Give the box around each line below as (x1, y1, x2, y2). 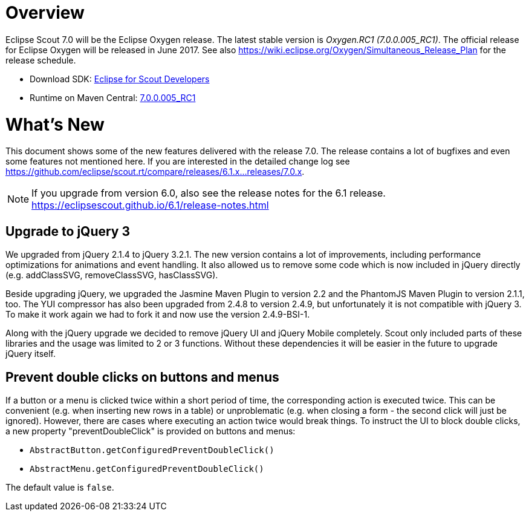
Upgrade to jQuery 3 (5, 223, 131, 239)
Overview (5, 2, 85, 23)
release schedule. (5, 54, 76, 65)
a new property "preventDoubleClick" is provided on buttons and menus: (5, 425, 296, 436)
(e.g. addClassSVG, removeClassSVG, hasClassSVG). (5, 270, 218, 281)
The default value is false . (5, 482, 114, 492)
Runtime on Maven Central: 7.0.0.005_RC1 (30, 92, 196, 103)
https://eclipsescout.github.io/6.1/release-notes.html (31, 199, 269, 212)
